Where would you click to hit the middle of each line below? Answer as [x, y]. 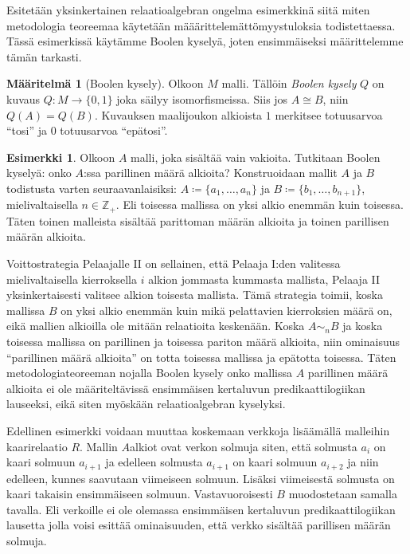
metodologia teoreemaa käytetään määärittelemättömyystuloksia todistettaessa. [201, 25]
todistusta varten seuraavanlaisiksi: [92, 188]
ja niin [363, 462]
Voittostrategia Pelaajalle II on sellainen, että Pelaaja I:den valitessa [174, 263]
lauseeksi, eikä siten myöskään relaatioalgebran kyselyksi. [146, 404]
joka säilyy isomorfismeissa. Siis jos [202, 98]
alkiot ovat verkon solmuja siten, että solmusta [244, 446]
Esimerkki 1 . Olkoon [61, 157]
